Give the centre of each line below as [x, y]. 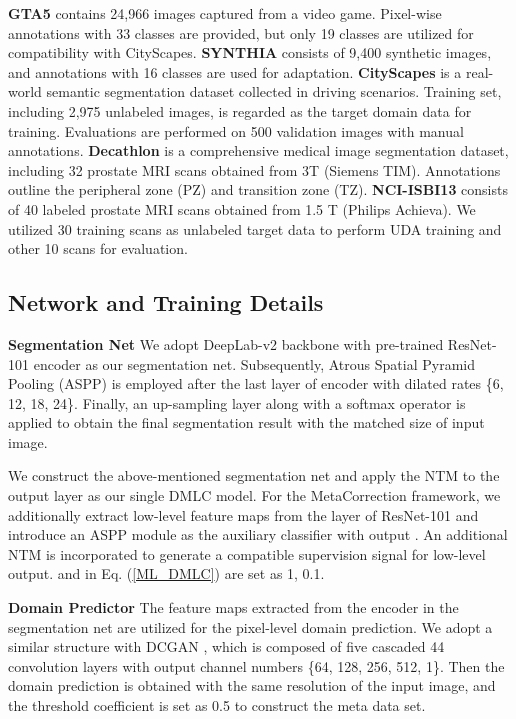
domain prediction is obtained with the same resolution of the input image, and [252, 685]
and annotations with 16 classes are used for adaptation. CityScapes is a [235, 71]
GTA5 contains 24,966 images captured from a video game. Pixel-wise [225, 13]
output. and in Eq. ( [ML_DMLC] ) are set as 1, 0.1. [166, 573]
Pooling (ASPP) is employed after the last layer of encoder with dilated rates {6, [256, 383]
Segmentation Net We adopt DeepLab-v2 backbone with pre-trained [226, 343]
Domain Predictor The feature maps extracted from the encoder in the [233, 607]
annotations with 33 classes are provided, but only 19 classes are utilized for [241, 32]
